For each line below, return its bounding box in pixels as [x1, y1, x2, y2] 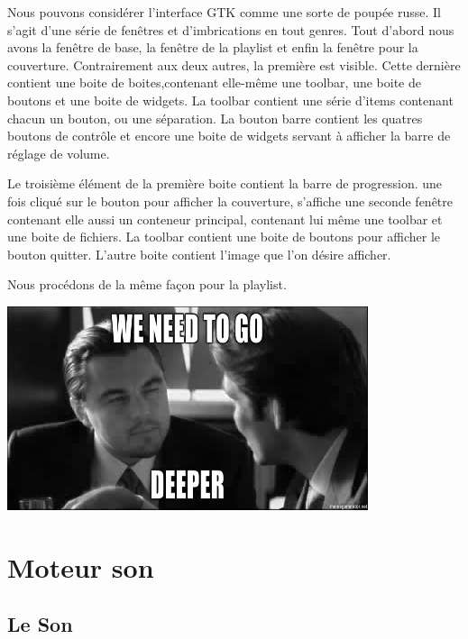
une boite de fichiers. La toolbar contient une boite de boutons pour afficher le [7, 227, 441, 246]
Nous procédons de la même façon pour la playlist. [7, 275, 287, 294]
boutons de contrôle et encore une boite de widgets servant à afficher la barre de [7, 126, 451, 145]
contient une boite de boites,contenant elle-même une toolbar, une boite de [7, 73, 421, 92]
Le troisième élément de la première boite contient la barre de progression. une [7, 174, 443, 193]
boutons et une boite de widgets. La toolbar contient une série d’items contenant [7, 90, 454, 109]
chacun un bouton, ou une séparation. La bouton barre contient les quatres [7, 108, 423, 127]
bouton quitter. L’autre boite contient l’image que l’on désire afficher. [7, 244, 391, 263]
